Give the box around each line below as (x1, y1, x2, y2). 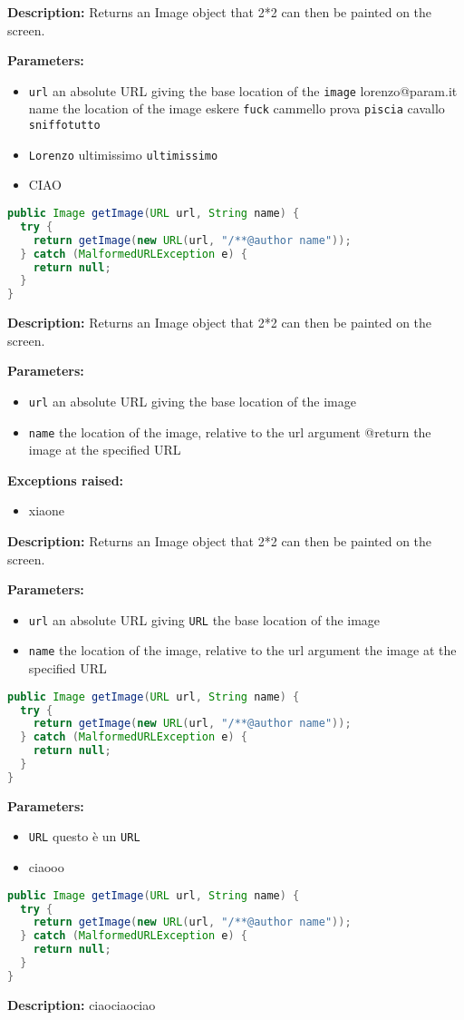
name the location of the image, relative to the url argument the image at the (28, 641, 457, 660)
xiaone (28, 501, 65, 520)
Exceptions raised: (7, 470, 124, 489)
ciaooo (28, 858, 64, 877)
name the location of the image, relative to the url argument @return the (28, 422, 431, 441)
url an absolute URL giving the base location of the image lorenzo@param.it (28, 81, 458, 100)
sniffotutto (28, 119, 101, 132)
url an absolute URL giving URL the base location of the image (28, 610, 381, 629)
